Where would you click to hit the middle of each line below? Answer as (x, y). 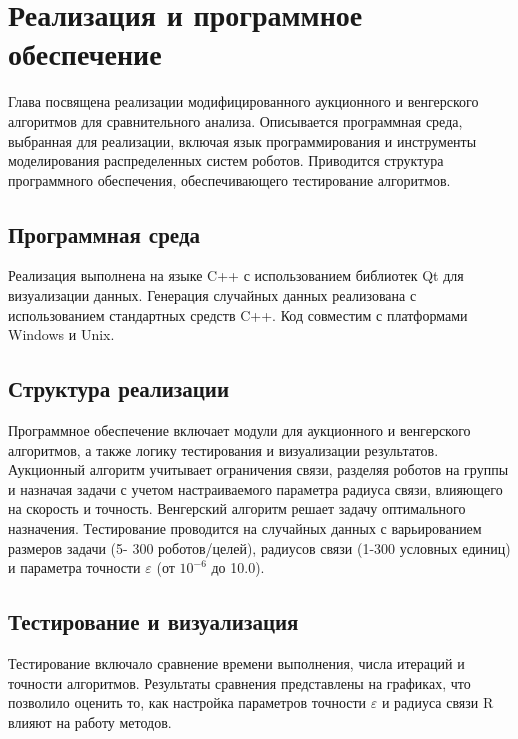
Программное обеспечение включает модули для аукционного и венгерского (239, 430)
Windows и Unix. (61, 334)
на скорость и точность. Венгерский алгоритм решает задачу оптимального (237, 508)
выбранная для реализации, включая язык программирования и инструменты (242, 140)
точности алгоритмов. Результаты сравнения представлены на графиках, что (239, 682)
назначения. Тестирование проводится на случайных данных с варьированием (245, 528)
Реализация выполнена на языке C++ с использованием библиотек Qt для (236, 275)
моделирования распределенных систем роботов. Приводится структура (226, 160)
